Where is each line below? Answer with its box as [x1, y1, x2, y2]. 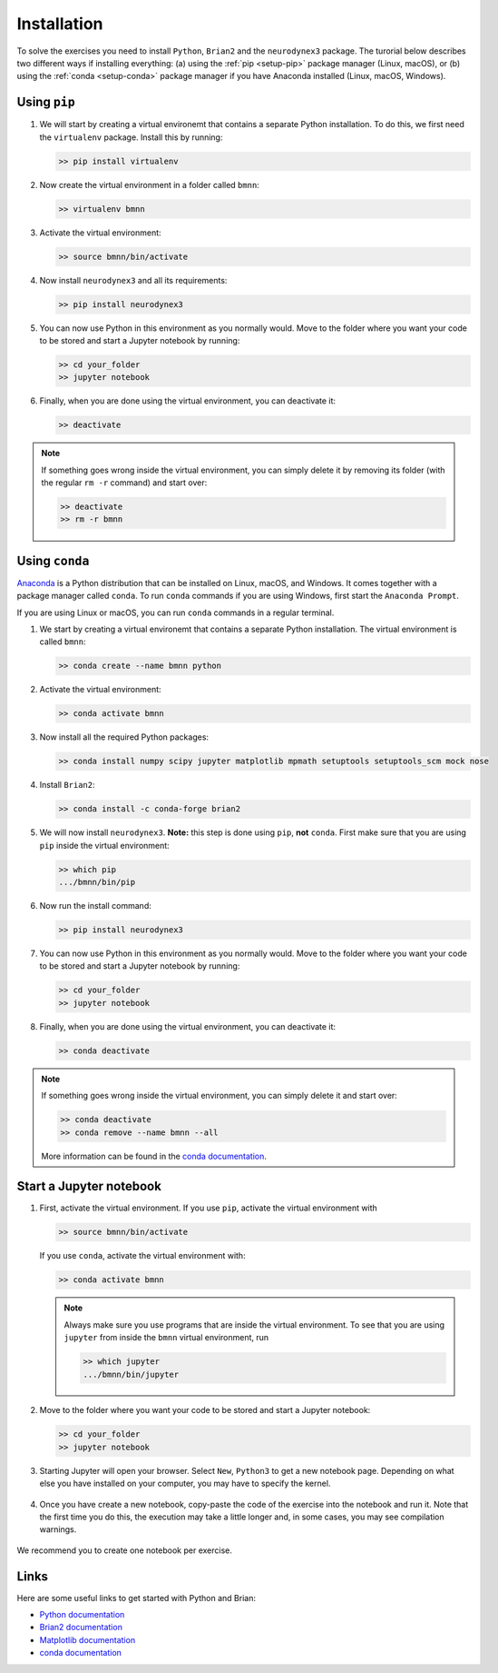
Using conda [16, 553, 90, 568]
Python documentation [39, 1609, 125, 1620]
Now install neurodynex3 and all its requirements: [39, 274, 228, 285]
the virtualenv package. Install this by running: [39, 132, 223, 143]
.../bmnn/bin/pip [58, 877, 136, 888]
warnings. [39, 1524, 77, 1535]
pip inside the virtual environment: [39, 840, 170, 851]
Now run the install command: [39, 901, 151, 911]
